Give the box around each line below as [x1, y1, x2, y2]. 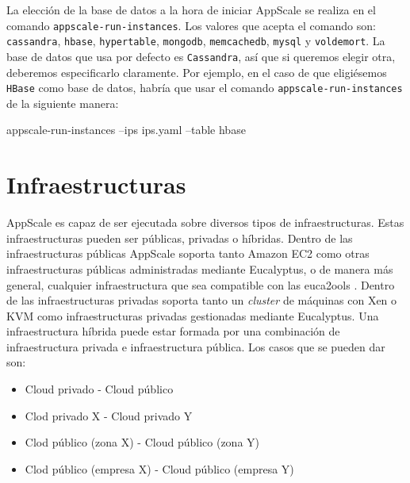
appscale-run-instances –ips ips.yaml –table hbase [6, 121, 246, 138]
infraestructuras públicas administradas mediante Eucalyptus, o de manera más [6, 260, 393, 277]
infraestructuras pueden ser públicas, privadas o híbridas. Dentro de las [6, 229, 353, 246]
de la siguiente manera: [6, 94, 119, 111]
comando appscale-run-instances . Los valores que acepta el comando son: [6, 17, 376, 33]
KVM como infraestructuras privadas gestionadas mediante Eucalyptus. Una [6, 307, 379, 324]
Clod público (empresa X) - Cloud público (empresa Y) [25, 460, 294, 477]
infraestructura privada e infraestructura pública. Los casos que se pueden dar [6, 338, 385, 355]
